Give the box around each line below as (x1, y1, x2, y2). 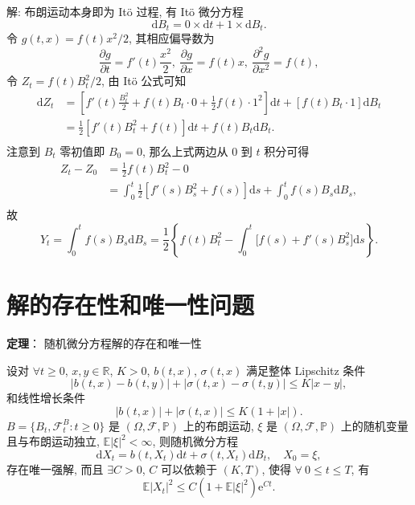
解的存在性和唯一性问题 (6, 287, 255, 320)
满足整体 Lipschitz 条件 (245, 361, 366, 378)
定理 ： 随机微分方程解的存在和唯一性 (6, 334, 202, 351)
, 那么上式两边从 (142, 142, 228, 159)
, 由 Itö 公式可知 (101, 72, 187, 89)
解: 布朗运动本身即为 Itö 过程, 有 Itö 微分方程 (6, 3, 244, 19)
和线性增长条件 (6, 389, 85, 406)
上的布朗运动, (183, 417, 254, 434)
